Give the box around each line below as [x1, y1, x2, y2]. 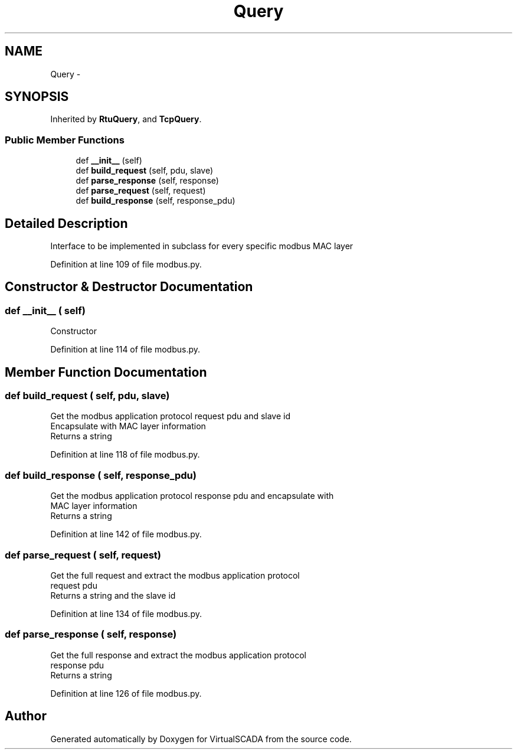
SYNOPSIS [5, 89, 69, 105]
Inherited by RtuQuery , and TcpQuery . [50, 114, 202, 125]
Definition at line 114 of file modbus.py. [50, 344, 201, 355]
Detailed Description [5, 216, 128, 231]
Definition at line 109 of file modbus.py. [50, 259, 202, 270]
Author [5, 709, 47, 724]
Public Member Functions [5, 133, 125, 146]
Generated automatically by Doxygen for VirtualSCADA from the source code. [50, 733, 352, 744]
